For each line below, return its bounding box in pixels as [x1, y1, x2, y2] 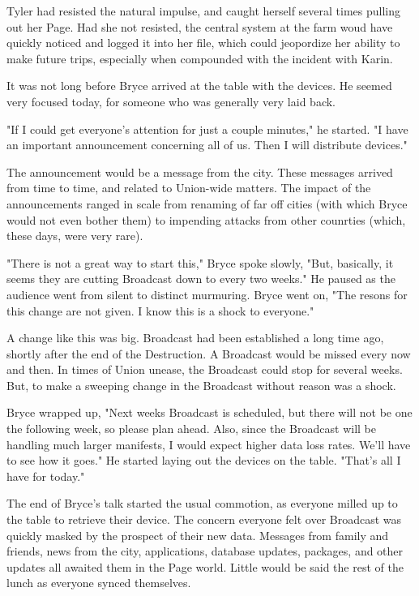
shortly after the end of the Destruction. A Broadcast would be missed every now [6, 345, 411, 362]
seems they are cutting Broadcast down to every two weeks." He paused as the [6, 270, 395, 287]
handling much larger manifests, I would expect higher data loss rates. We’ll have [6, 435, 411, 452]
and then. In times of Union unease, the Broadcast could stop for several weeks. [6, 361, 403, 378]
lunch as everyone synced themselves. [6, 574, 191, 591]
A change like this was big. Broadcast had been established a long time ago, [6, 329, 384, 346]
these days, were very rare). [6, 227, 143, 244]
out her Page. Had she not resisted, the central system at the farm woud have [6, 18, 393, 35]
